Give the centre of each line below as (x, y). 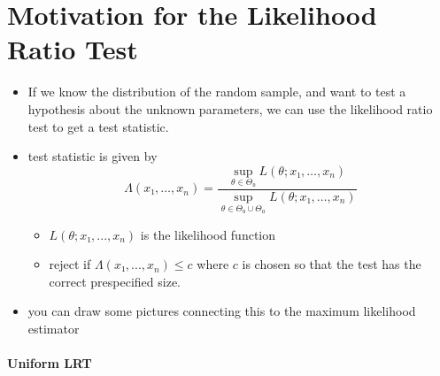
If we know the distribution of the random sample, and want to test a (217, 92)
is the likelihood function (208, 234)
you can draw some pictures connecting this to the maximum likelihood (222, 311)
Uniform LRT (50, 363)
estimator (54, 328)
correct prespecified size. (115, 281)
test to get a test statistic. (98, 126)
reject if (70, 264)
